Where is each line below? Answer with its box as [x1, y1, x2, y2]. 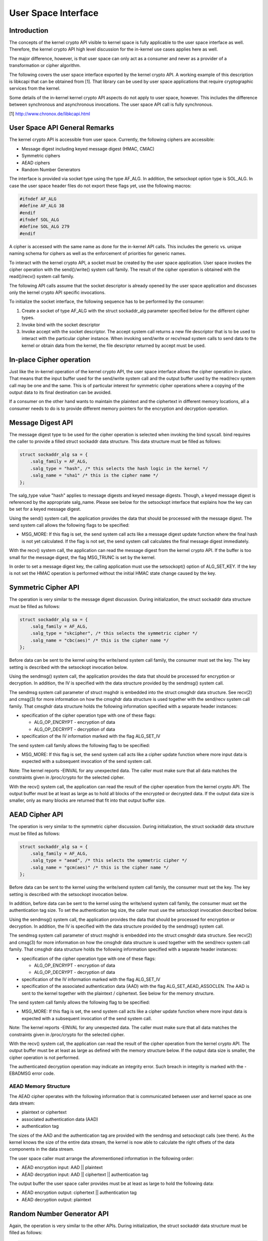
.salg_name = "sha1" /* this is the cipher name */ [30, 473, 159, 479]
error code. [32, 1070, 55, 1077]
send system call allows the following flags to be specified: [9, 522, 130, 528]
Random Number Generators [21, 167, 80, 173]
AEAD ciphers [21, 159, 50, 166]
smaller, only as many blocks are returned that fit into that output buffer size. [9, 797, 166, 804]
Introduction [9, 26, 49, 35]
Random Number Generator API [9, 1209, 109, 1218]
